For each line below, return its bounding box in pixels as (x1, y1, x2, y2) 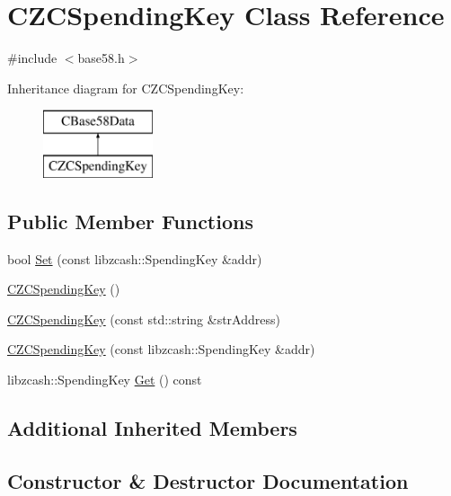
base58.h (77, 49, 125, 67)
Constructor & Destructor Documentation (7, 466, 409, 494)
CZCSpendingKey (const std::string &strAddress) (7, 309, 280, 328)
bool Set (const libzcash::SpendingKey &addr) (7, 249, 262, 268)
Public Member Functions (7, 207, 253, 235)
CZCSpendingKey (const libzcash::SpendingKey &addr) (7, 340, 315, 359)
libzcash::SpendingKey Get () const (7, 370, 202, 389)
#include (7, 49, 57, 67)
